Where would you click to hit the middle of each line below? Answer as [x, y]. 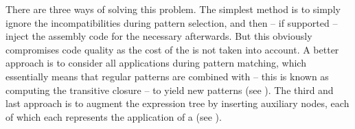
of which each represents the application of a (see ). [114, 116]
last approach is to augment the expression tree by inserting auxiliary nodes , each [177, 103]
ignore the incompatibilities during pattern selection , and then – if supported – [172, 22]
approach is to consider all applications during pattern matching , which [156, 63]
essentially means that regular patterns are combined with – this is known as [167, 76]
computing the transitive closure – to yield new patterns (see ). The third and [170, 90]
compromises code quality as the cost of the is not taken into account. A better [172, 49]
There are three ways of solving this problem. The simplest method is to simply [173, 9]
